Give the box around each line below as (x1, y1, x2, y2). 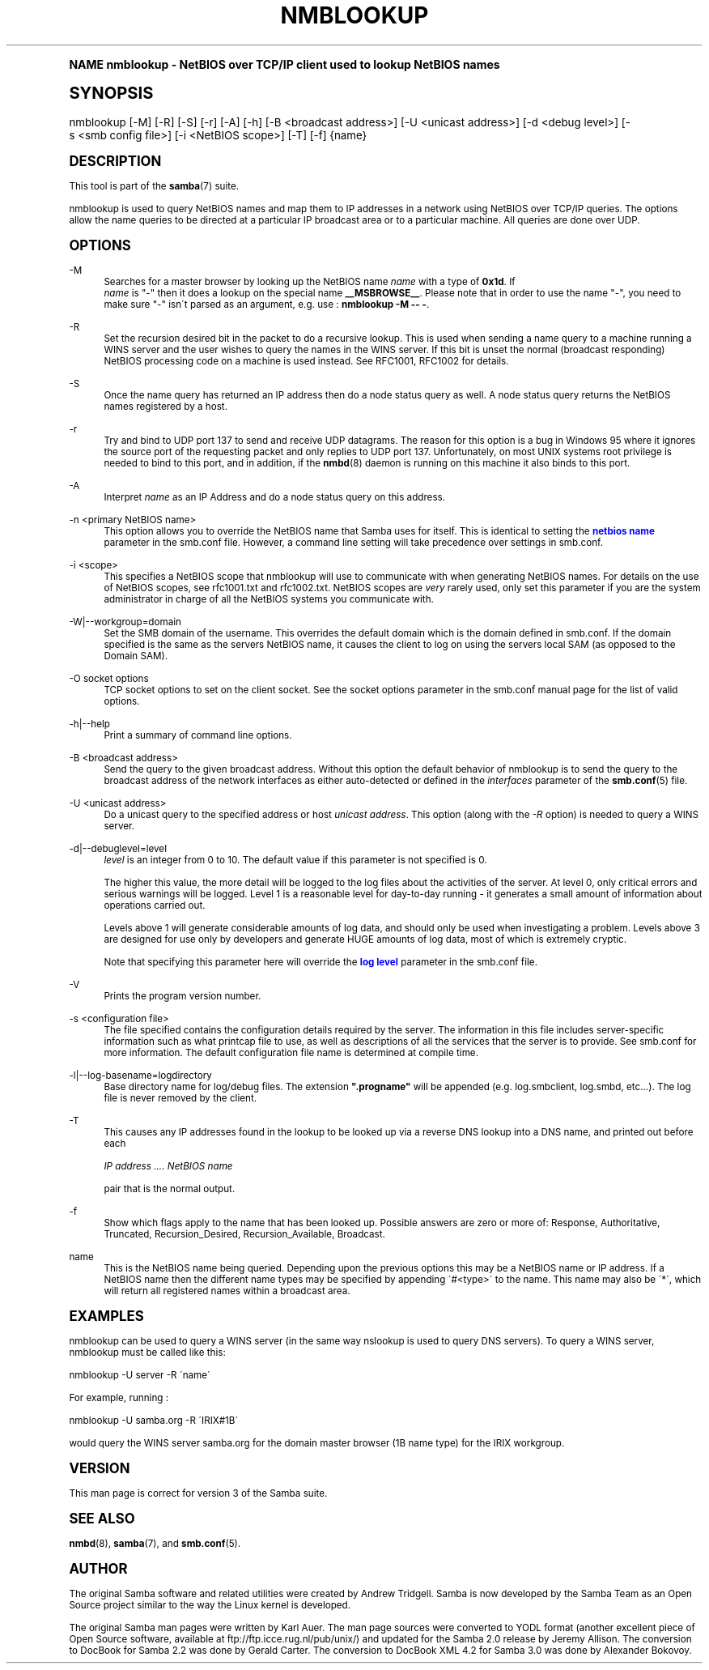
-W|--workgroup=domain (69, 616, 181, 628)
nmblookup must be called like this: (69, 1346, 226, 1358)
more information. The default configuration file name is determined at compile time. (104, 1046, 479, 1059)
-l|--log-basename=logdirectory (69, 1069, 212, 1081)
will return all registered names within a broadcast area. (104, 1284, 350, 1297)
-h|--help (69, 718, 110, 730)
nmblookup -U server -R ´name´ (69, 1369, 210, 1381)
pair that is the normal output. (104, 1182, 236, 1195)
